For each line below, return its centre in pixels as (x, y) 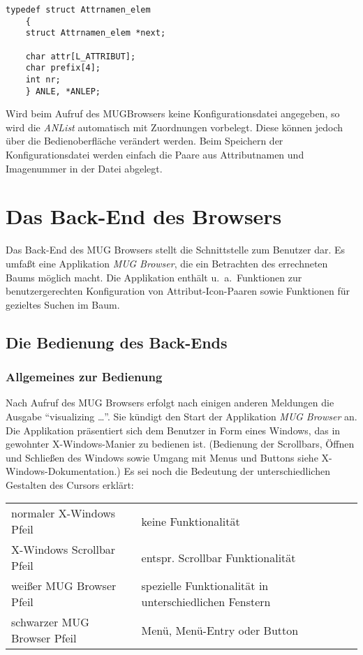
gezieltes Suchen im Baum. (63, 304)
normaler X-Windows (64, 513)
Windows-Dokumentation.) (63, 471)
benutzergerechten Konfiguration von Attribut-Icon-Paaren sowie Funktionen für (178, 291)
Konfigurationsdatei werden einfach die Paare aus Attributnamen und (155, 155)
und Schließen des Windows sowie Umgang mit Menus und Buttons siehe (162, 457)
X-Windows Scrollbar (64, 550)
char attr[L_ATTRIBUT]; (81, 56)
